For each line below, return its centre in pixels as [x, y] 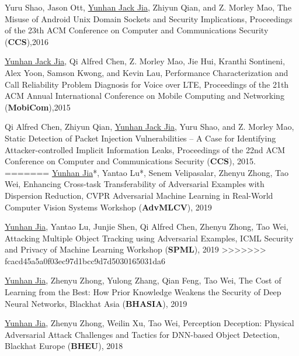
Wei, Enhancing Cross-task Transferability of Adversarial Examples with [135, 184]
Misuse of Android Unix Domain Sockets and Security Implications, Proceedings [149, 18]
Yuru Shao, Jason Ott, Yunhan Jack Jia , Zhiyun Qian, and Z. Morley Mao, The [148, 7]
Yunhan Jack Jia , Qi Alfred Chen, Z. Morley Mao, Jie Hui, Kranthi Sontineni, [145, 61]
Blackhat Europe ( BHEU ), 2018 [64, 346]
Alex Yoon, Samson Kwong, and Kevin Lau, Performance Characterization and [147, 72]
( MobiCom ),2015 [38, 107]
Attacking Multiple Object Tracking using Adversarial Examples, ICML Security [149, 238]
